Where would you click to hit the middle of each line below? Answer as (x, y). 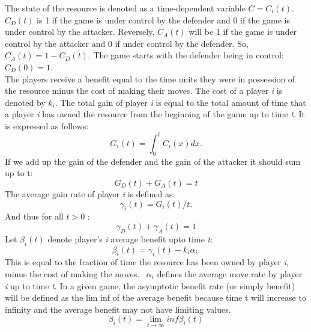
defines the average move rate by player (230, 273)
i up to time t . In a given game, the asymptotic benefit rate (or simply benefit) (150, 285)
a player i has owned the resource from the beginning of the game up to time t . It (155, 114)
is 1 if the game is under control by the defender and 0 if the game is (163, 20)
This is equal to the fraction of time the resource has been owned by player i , (147, 262)
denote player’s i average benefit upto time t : (130, 238)
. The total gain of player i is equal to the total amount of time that (180, 102)
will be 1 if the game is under (243, 32)
